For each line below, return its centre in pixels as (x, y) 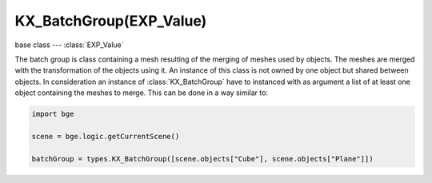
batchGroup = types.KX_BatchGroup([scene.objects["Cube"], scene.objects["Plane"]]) (202, 159)
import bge (53, 114)
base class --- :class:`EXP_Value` (69, 45)
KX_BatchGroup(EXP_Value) (111, 21)
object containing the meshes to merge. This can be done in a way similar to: (141, 93)
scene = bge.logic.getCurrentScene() (106, 136)
